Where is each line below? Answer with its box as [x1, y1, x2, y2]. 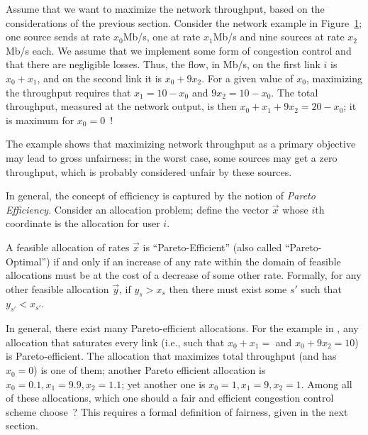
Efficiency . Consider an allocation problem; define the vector [6, 202, 269, 216]
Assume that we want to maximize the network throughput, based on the [6, 1, 325, 16]
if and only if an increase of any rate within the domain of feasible [53, 253, 341, 268]
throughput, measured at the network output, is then [6, 99, 237, 114]
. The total [271, 84, 318, 99]
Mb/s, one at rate [123, 29, 201, 44]
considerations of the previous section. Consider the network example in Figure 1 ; [6, 15, 362, 30]
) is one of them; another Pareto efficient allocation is [33, 363, 266, 378]
